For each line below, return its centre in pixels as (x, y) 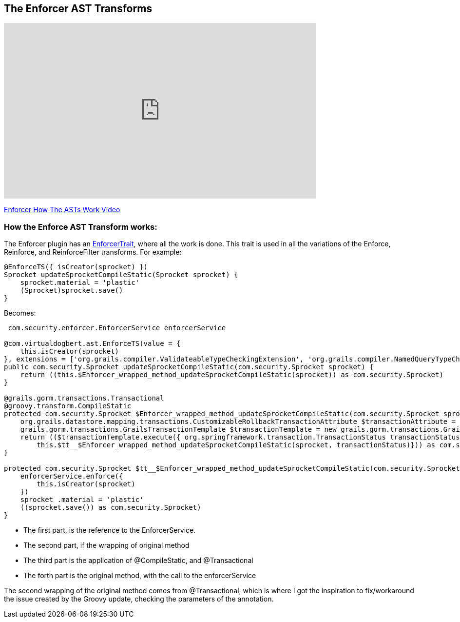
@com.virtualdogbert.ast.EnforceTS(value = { (92, 344)
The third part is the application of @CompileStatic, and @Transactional (138, 561)
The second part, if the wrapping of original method (106, 545)
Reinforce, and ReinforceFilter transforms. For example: (93, 252)
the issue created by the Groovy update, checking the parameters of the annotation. (139, 599)
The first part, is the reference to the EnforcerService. (110, 530)
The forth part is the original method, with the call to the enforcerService (140, 576)
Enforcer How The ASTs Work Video (62, 210)
